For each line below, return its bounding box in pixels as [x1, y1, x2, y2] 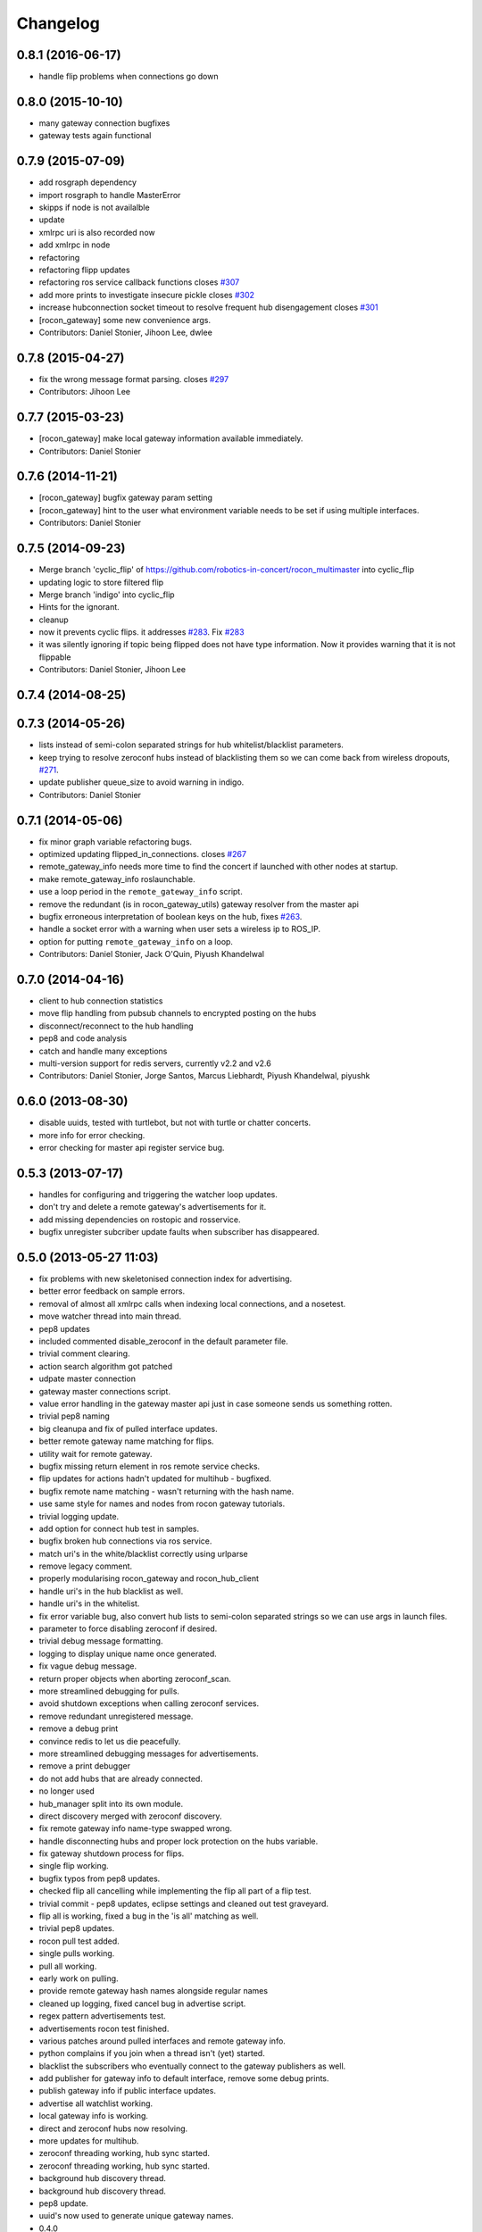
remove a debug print [38, 1723, 119, 1734]
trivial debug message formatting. [38, 1636, 163, 1646]
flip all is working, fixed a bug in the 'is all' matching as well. [38, 1911, 259, 1921]
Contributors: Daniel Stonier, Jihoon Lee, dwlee [38, 327, 213, 337]
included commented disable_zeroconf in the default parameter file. [38, 1336, 289, 1347]
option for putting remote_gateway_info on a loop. [38, 936, 234, 946]
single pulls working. [38, 1948, 115, 1959]
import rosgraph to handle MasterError [38, 189, 181, 200]
